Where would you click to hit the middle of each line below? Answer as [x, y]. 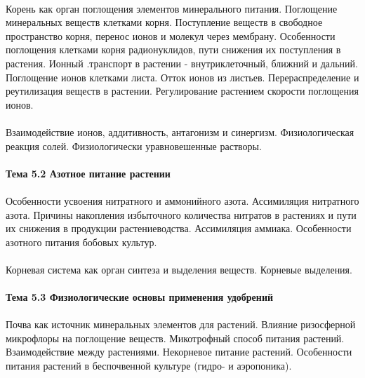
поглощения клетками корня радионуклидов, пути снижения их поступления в [173, 49]
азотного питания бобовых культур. [81, 242]
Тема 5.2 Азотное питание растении [88, 173]
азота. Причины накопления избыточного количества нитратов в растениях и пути [181, 214]
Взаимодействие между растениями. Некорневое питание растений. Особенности [179, 352]
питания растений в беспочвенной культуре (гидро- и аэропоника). [149, 366]
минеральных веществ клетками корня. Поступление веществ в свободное [164, 22]
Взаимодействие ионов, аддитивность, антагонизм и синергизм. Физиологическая [180, 131]
